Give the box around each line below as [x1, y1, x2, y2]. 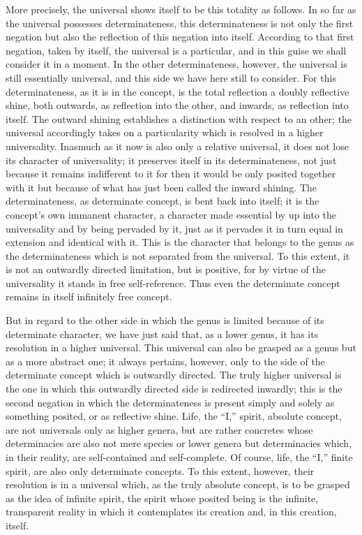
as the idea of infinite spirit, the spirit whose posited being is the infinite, [6, 490, 319, 505]
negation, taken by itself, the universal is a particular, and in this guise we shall [6, 43, 347, 57]
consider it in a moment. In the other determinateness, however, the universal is [6, 57, 347, 71]
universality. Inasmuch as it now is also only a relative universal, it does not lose [6, 138, 349, 153]
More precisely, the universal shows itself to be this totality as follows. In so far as [6, 2, 356, 16]
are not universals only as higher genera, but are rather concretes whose [6, 422, 313, 437]
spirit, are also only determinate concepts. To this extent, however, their [6, 463, 315, 478]
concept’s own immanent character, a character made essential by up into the [6, 207, 336, 221]
